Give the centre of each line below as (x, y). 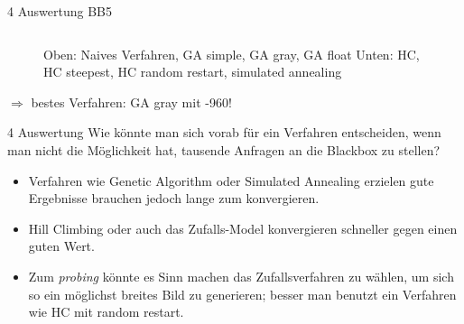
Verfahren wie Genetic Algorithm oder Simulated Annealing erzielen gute (231, 180)
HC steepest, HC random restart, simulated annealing (193, 72)
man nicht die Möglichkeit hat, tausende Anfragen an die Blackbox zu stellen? (224, 149)
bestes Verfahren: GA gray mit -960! (131, 102)
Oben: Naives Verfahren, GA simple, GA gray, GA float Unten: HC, (232, 54)
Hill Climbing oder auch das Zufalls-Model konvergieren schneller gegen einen (243, 228)
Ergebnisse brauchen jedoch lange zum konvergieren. (174, 198)
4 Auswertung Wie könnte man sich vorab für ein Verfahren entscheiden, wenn (224, 132)
